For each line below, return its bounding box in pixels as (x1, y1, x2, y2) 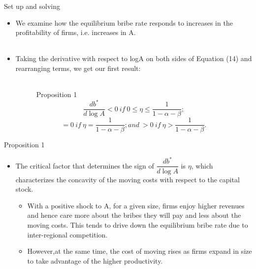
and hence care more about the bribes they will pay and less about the (27, 210, 241, 220)
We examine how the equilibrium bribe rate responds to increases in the (15, 17, 233, 28)
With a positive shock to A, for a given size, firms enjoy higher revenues (27, 200, 245, 210)
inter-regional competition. (27, 229, 108, 239)
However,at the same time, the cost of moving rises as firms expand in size (27, 246, 252, 256)
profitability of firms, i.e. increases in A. (15, 27, 136, 37)
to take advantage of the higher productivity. (27, 255, 163, 266)
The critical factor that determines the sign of (15, 160, 154, 170)
